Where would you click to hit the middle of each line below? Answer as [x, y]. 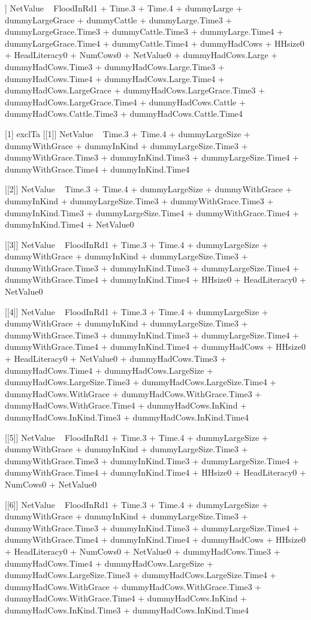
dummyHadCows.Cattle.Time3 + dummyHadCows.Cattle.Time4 [124, 114]
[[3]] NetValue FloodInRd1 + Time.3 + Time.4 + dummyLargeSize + [137, 244]
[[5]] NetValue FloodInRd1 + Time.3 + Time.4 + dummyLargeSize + [137, 437]
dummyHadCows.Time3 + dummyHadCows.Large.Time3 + [115, 66]
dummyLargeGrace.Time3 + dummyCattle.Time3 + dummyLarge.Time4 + [144, 31]
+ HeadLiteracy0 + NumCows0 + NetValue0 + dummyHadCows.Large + [141, 55]
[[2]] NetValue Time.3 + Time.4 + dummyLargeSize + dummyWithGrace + [149, 189]
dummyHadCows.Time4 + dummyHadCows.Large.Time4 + [115, 78]
